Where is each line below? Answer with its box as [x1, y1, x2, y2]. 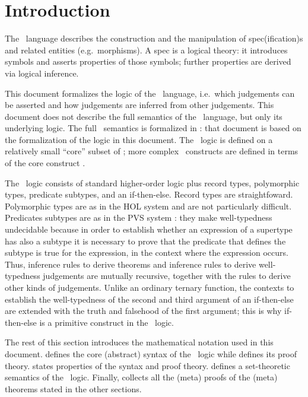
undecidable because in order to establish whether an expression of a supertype [5, 223, 293, 236]
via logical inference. [5, 66, 79, 79]
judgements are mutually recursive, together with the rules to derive [43, 269, 291, 282]
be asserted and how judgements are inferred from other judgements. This [5, 99, 274, 111]
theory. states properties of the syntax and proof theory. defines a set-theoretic [5, 359, 290, 371]
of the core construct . [5, 157, 85, 169]
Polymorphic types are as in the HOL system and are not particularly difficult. [5, 199, 292, 212]
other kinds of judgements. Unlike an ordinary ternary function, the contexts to [5, 281, 294, 293]
